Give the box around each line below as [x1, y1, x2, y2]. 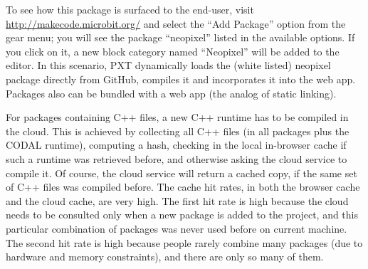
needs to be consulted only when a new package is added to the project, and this [6, 207, 358, 222]
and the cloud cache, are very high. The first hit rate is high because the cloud [6, 193, 349, 208]
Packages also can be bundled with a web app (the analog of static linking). [6, 85, 337, 100]
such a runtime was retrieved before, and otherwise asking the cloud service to [6, 151, 347, 166]
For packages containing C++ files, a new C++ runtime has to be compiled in [6, 110, 349, 125]
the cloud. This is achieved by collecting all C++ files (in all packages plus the [6, 123, 349, 138]
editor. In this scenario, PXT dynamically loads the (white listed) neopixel [6, 58, 331, 73]
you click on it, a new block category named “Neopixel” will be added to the [6, 43, 340, 58]
